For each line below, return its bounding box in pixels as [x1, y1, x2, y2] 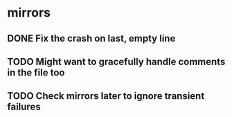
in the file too [7, 66, 65, 78]
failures [7, 101, 41, 113]
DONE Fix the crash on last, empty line [7, 33, 176, 44]
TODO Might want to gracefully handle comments [7, 55, 226, 67]
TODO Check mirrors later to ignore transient [7, 90, 205, 102]
